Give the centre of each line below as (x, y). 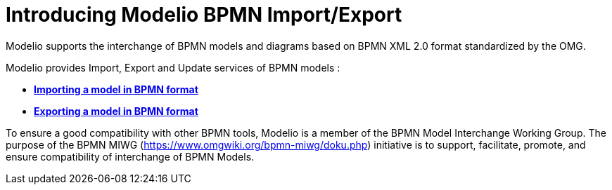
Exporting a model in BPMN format (116, 111)
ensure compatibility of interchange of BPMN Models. (130, 156)
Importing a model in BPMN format (116, 89)
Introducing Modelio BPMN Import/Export (204, 15)
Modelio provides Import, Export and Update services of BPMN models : (173, 67)
